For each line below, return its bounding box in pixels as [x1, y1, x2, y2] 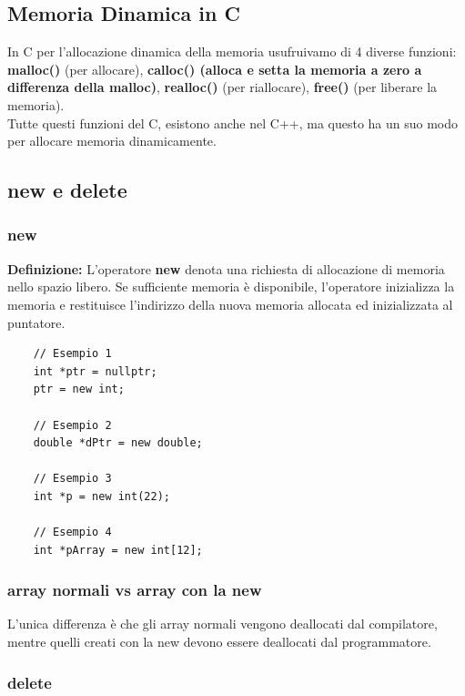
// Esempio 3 [33, 472, 112, 486]
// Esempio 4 [33, 526, 112, 539]
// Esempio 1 [33, 347, 112, 361]
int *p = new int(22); [33, 489, 170, 503]
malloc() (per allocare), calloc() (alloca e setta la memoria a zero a [7, 59, 422, 78]
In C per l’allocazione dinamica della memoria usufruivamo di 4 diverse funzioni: [7, 42, 457, 61]
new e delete [7, 176, 127, 204]
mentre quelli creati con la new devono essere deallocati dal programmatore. [7, 632, 431, 651]
